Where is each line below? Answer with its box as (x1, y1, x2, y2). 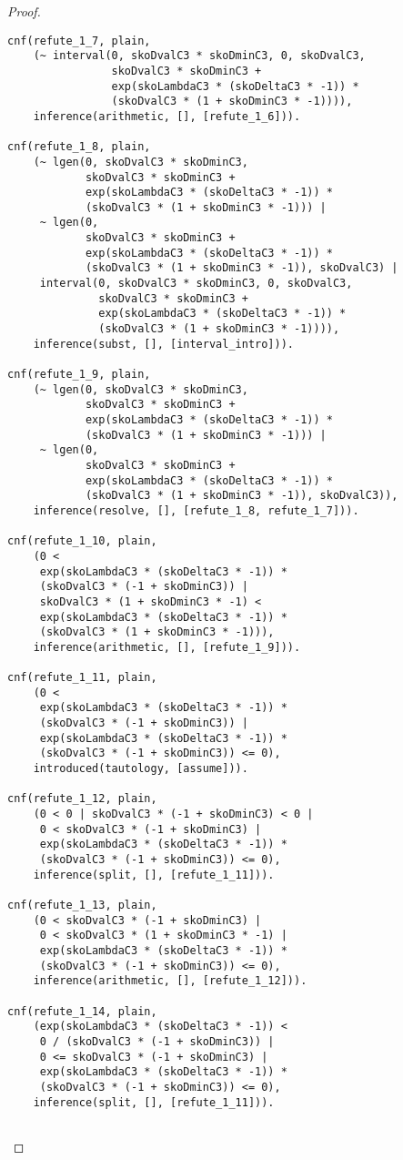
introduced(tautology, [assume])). (33, 762, 248, 776)
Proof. (7, 2, 41, 20)
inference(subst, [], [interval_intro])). (33, 337, 294, 351)
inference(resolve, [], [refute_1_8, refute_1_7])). (33, 504, 359, 517)
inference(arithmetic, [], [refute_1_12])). (33, 974, 307, 988)
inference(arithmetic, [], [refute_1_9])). (33, 640, 301, 654)
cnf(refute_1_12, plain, (7, 792, 157, 806)
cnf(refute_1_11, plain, (7, 671, 157, 685)
